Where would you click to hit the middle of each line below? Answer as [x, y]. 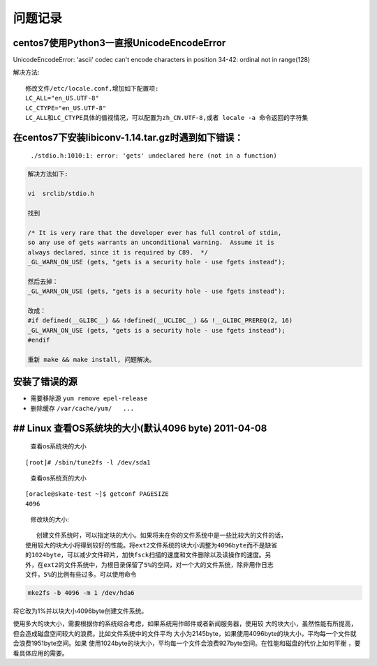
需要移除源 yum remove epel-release [89, 398]
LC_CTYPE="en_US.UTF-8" [66, 108]
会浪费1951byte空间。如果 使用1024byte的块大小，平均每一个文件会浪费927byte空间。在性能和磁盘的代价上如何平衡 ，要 [187, 643]
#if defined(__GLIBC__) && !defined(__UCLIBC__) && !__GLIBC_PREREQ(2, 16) [160, 320]
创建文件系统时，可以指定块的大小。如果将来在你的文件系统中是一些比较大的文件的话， [162, 536]
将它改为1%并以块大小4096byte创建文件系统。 [80, 611]
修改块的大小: [50, 520]
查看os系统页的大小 [58, 478]
